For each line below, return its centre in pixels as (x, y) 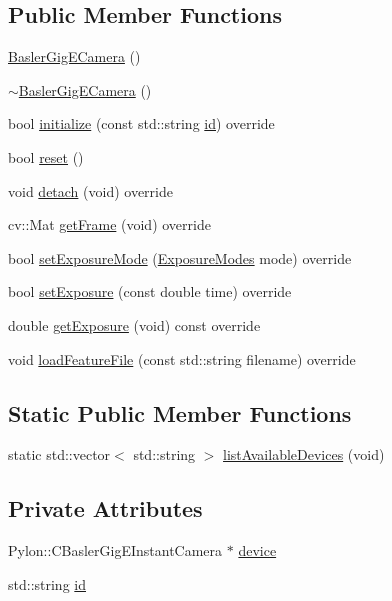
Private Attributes (105, 508)
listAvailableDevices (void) (304, 454)
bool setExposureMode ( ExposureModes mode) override (180, 257)
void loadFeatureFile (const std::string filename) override (182, 358)
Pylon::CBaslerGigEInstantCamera (115, 550)
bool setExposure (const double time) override (150, 291)
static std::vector (59, 454)
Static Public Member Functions (180, 412)
